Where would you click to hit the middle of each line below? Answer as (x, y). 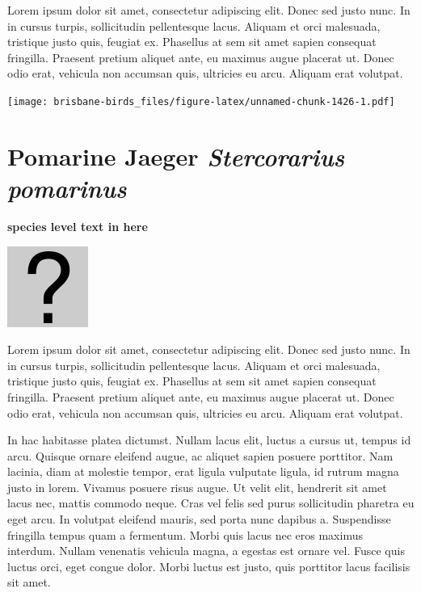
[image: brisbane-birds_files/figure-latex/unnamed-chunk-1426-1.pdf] (201, 101)
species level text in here (78, 226)
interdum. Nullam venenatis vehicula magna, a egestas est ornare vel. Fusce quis (206, 551)
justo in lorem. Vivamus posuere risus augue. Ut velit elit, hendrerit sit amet (197, 487)
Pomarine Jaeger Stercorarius (176, 156)
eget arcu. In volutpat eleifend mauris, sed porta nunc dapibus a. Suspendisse (199, 519)
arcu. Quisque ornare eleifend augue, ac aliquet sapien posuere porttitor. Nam (200, 455)
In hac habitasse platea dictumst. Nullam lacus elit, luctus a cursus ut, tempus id (209, 440)
